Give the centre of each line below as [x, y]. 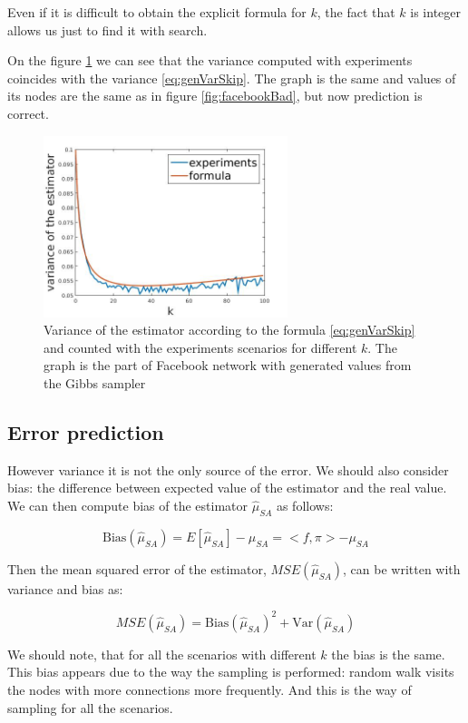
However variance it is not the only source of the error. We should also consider [228, 469]
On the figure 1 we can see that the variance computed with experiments [210, 60]
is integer [436, 12]
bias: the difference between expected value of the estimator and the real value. [227, 488]
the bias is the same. [388, 654]
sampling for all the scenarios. [90, 707]
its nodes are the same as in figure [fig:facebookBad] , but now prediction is [215, 96]
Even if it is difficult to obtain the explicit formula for [157, 12]
